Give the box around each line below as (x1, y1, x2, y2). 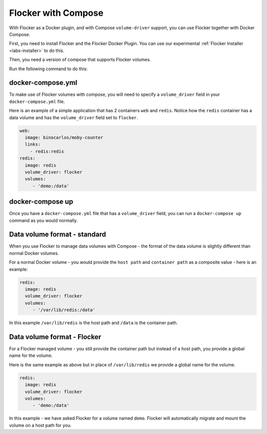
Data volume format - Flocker (9, 333, 101, 341)
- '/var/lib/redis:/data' (32, 307, 96, 313)
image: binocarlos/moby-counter (25, 134, 103, 140)
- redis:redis (30, 148, 64, 154)
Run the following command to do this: (9, 66, 88, 72)
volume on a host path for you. (9, 422, 72, 428)
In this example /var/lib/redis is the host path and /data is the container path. (9, 320, 178, 326)
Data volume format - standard (9, 230, 106, 239)
